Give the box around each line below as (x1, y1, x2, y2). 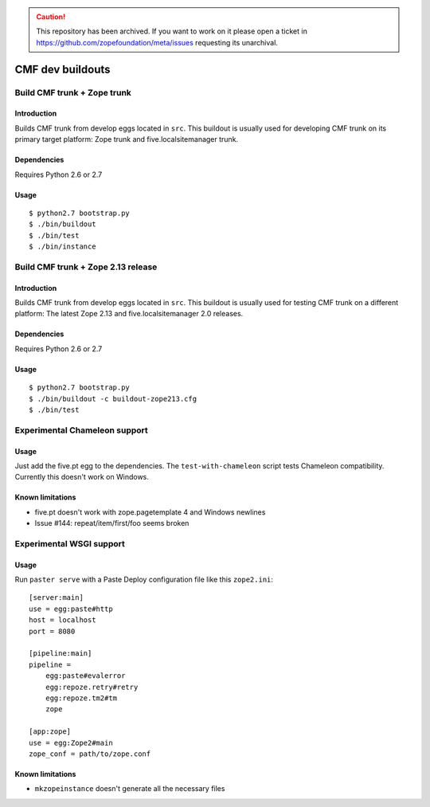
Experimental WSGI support (14, 538, 125, 549)
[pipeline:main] (29, 649, 92, 658)
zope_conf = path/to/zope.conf (29, 749, 151, 758)
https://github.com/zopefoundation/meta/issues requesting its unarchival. (36, 37, 279, 47)
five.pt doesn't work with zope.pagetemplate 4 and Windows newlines (34, 507, 266, 517)
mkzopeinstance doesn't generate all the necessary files (34, 784, 225, 793)
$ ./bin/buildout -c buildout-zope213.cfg (29, 394, 197, 403)
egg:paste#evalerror (45, 672, 126, 680)
